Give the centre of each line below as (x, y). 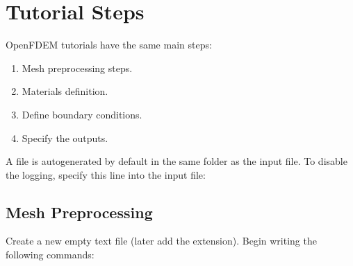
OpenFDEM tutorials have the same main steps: (109, 45)
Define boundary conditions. (82, 114)
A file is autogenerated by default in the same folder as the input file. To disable (176, 161)
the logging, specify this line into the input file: (106, 174)
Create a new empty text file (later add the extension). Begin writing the (161, 241)
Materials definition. (65, 91)
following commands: (50, 255)
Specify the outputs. (65, 138)
